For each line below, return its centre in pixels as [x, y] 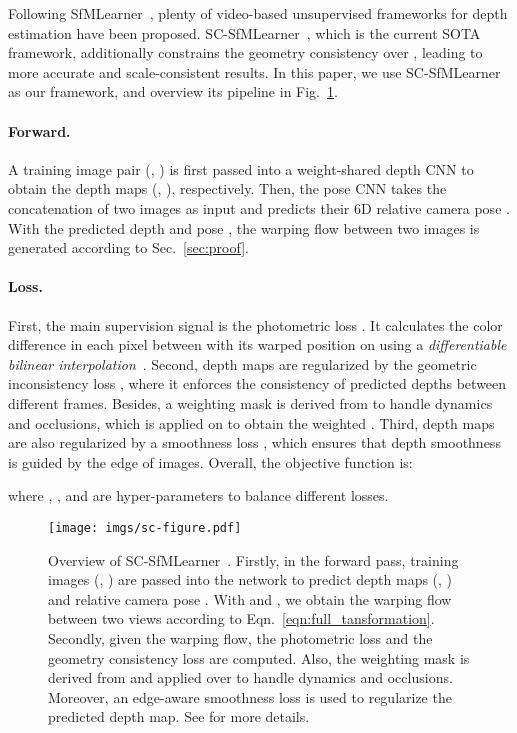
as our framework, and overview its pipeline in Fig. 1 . [173, 91]
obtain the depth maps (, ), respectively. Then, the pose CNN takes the [227, 188]
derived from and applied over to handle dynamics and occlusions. [250, 677]
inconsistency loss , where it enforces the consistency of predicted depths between [257, 383]
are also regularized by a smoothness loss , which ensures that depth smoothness [254, 442]
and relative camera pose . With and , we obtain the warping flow [250, 598]
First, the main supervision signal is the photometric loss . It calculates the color [255, 324]
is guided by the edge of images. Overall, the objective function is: [210, 461]
